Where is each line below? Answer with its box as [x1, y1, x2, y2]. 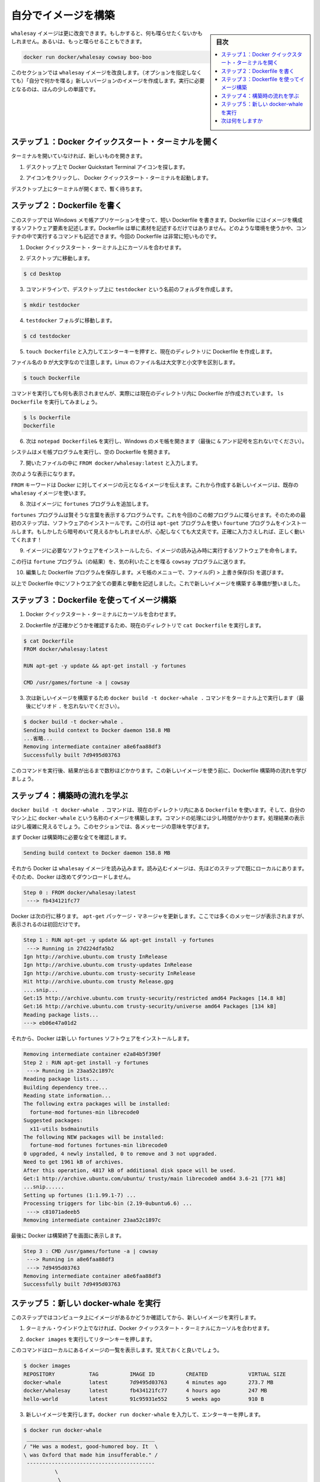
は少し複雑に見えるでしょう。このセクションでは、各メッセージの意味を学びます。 [11, 823, 213, 830]
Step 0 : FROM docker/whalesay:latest [23, 889, 136, 896]
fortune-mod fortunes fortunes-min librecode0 [30, 1142, 168, 1149]
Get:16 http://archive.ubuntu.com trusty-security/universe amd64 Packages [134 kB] [23, 1003, 277, 1010]
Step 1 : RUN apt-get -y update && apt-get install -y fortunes [23, 937, 215, 944]
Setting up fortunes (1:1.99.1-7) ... [23, 1192, 136, 1199]
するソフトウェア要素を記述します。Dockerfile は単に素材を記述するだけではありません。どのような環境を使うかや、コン [11, 224, 307, 231]
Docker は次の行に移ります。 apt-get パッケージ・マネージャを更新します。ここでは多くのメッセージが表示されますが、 [11, 912, 308, 919]
